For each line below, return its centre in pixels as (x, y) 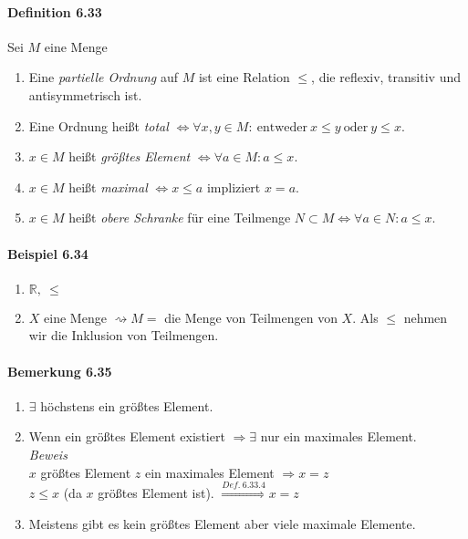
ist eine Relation (244, 77)
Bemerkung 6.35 (60, 371)
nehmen (426, 317)
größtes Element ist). (156, 492)
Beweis (48, 454)
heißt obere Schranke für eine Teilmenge (180, 218)
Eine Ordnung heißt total (99, 125)
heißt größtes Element (130, 156)
